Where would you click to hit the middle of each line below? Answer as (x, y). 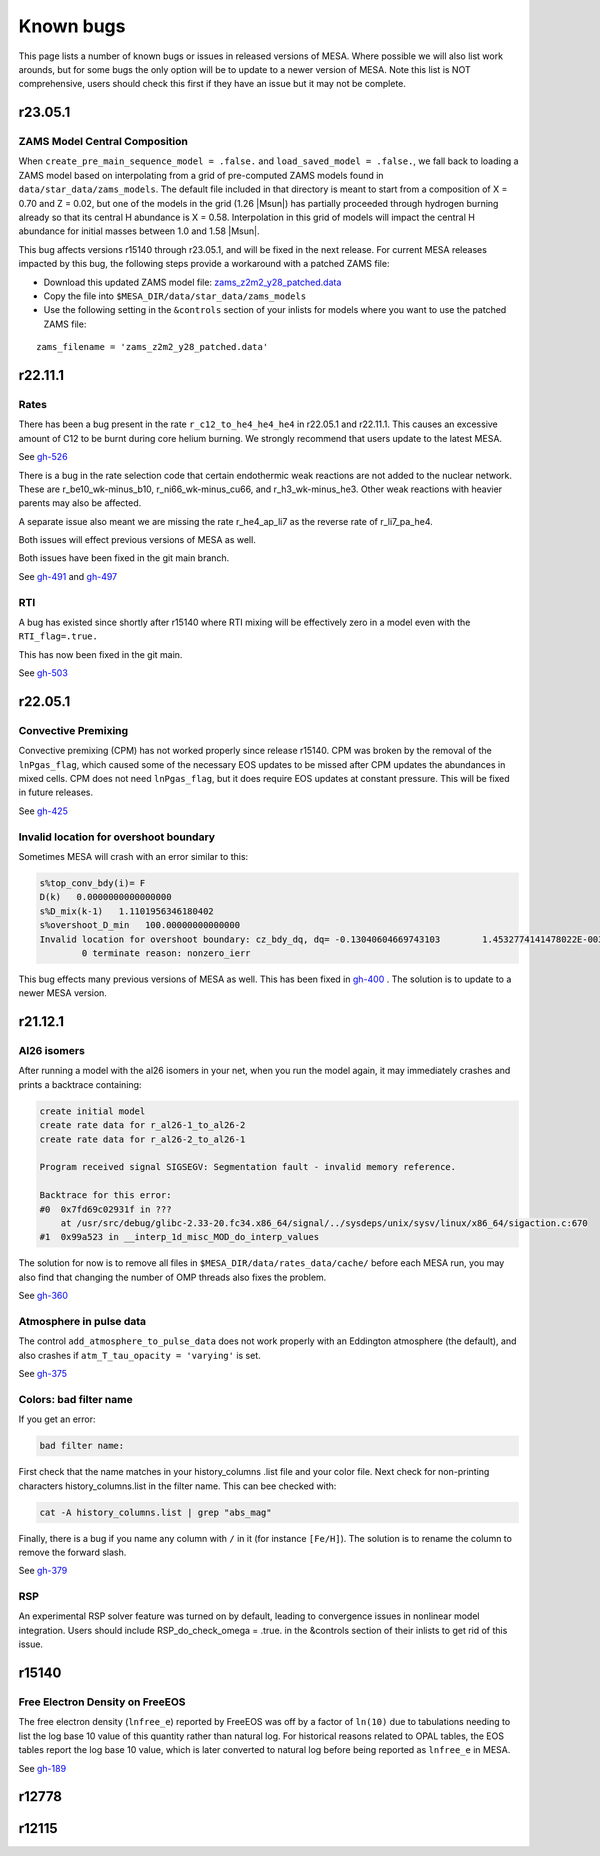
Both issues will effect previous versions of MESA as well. (137, 540)
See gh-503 (43, 673)
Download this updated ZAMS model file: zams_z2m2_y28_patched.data (192, 282)
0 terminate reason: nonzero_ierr (166, 953)
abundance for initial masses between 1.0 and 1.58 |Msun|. (139, 231)
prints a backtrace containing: (80, 1084)
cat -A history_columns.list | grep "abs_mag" (155, 1512)
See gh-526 (43, 457)
